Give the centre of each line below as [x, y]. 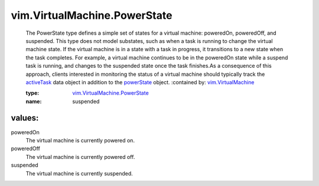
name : [34, 101]
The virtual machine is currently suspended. [79, 173]
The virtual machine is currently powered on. [80, 140]
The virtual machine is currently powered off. [80, 157]
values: [25, 118]
